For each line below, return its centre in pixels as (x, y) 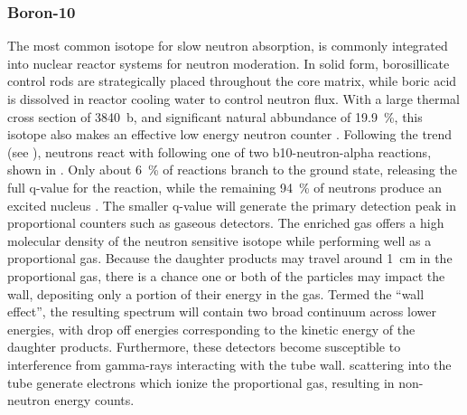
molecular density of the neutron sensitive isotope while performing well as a (219, 240)
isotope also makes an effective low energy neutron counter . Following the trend (230, 134)
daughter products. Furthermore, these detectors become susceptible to (204, 347)
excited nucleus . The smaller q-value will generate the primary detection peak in (232, 205)
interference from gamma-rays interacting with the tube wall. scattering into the (229, 364)
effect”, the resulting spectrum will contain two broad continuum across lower (222, 311)
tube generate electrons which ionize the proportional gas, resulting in (201, 382)
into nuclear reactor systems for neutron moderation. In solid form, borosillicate (229, 63)
